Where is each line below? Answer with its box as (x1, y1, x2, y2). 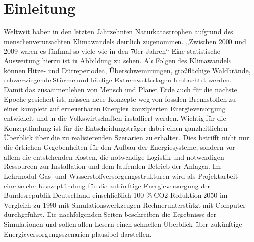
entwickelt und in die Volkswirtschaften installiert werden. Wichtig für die (4, 113, 226, 123)
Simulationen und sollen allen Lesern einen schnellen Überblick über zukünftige (4, 219, 242, 229)
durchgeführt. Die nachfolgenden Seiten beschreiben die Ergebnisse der (4, 209, 217, 219)
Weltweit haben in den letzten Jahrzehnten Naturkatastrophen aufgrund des (4, 27, 233, 37)
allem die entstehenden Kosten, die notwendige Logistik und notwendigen (4, 151, 224, 161)
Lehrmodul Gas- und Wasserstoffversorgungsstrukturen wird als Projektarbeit (4, 171, 238, 181)
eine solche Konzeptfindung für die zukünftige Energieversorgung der (4, 180, 210, 190)
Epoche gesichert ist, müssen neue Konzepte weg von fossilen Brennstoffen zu (4, 94, 236, 104)
